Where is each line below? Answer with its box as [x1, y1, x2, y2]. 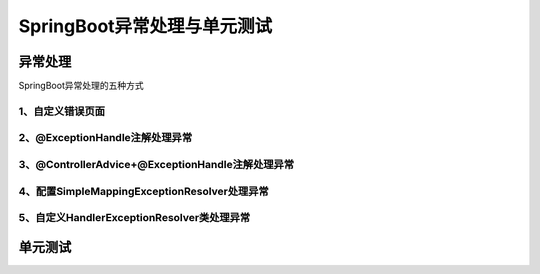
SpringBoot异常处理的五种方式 [18, 80, 144, 92]
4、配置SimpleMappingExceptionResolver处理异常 [18, 184, 269, 198]
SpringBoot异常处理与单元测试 [18, 15, 273, 37]
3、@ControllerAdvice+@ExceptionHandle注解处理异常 [18, 157, 295, 171]
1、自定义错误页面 [18, 104, 105, 118]
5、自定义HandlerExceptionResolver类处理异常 [18, 211, 251, 225]
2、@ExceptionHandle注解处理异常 [18, 131, 193, 145]
